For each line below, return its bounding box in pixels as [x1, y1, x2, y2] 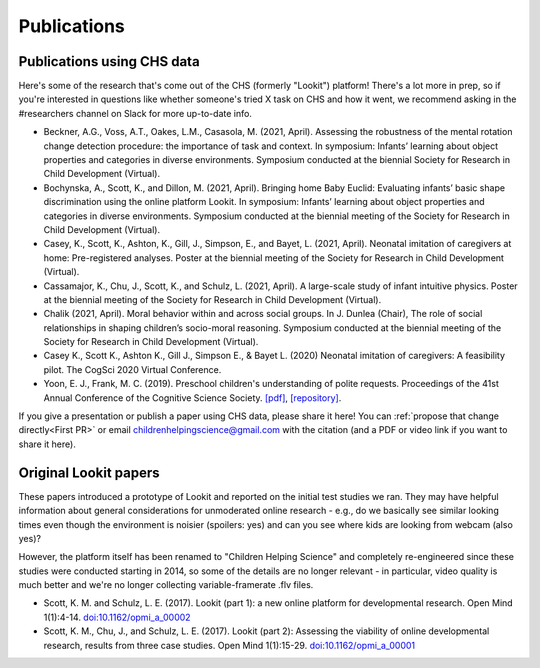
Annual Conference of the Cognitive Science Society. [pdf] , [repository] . [43, 391, 342, 404]
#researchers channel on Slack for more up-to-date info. [18, 107, 252, 119]
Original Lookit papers [18, 464, 160, 481]
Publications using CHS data [18, 53, 200, 70]
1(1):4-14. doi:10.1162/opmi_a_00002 [43, 611, 191, 623]
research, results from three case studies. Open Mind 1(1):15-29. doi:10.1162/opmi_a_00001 [43, 639, 416, 651]
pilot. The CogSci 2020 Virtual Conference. [43, 363, 222, 375]
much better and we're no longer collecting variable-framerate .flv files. [18, 579, 314, 591]
